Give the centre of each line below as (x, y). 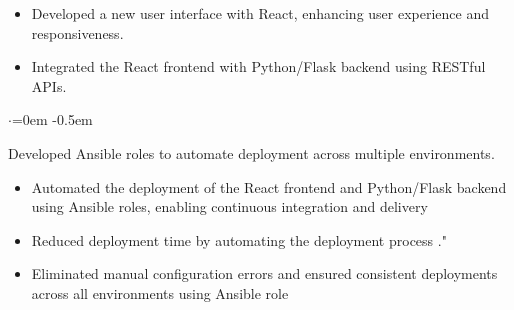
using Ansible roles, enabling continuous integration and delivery (229, 206)
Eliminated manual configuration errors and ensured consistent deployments (264, 273)
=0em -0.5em (52, 119)
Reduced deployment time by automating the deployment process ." (239, 239)
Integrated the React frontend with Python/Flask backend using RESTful (258, 66)
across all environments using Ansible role (160, 292)
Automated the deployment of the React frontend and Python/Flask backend (269, 186)
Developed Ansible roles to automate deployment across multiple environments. (251, 152)
